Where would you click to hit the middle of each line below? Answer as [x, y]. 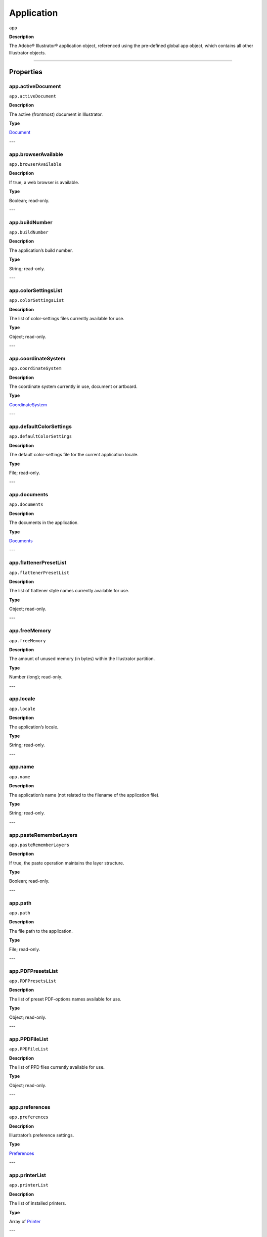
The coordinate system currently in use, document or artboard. [73, 386]
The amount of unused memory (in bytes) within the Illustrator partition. [82, 659]
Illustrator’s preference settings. [42, 1135]
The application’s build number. [41, 250]
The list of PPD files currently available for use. [57, 1067]
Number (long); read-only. [36, 677]
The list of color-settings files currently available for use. [67, 318]
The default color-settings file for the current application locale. [74, 455]
